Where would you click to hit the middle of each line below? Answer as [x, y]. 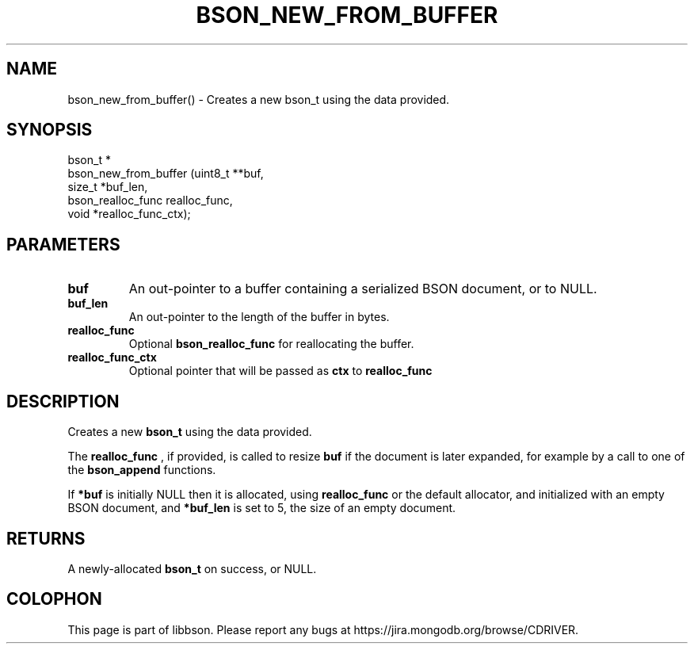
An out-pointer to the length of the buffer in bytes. [259, 317]
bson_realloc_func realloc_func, [150, 201]
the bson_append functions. [142, 470]
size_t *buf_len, [108, 187]
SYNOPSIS [50, 130]
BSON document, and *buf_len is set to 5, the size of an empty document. [262, 508]
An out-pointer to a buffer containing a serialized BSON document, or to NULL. [363, 289]
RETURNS [46, 538]
